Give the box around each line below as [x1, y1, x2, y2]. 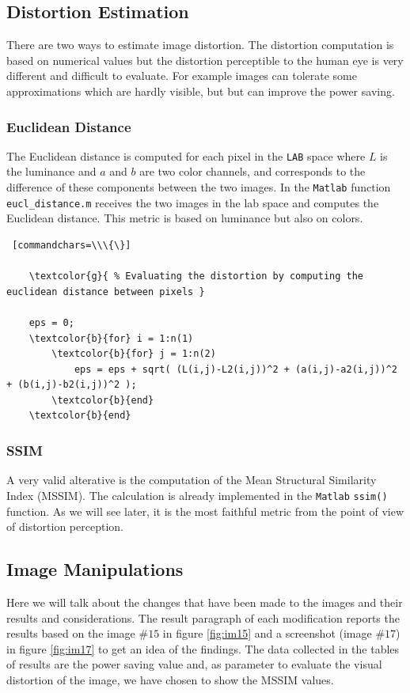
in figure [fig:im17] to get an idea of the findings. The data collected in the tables [6, 640, 400, 657]
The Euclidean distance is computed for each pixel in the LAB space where [6, 147, 366, 164]
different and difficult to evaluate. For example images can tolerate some [6, 67, 357, 84]
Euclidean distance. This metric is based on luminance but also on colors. [6, 210, 363, 226]
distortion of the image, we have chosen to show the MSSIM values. [6, 671, 334, 687]
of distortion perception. [6, 518, 123, 535]
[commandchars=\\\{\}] [12, 239, 131, 251]
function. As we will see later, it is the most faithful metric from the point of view [6, 502, 404, 519]
